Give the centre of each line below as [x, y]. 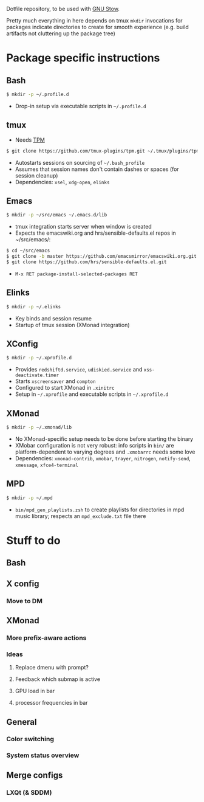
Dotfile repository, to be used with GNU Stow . [63, 9]
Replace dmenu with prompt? [52, 668]
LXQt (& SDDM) [29, 792]
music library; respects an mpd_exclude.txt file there [80, 516]
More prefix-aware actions [46, 638]
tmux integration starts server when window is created [83, 227]
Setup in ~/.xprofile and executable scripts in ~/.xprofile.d [92, 394]
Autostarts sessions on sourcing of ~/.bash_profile [80, 162]
